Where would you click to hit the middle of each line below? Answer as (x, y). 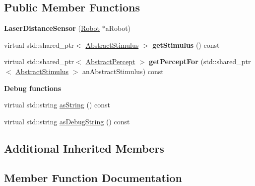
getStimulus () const (186, 45)
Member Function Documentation (93, 177)
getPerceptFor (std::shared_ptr (200, 61)
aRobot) (118, 28)
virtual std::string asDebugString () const (67, 121)
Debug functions (33, 88)
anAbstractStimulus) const (123, 71)
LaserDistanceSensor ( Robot (52, 28)
